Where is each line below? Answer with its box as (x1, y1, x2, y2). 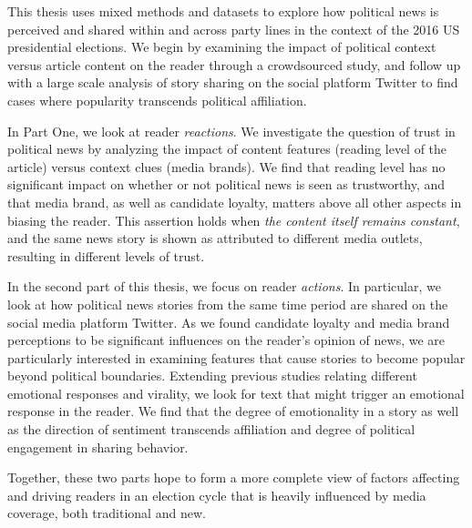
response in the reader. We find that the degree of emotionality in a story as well (7, 401, 459, 421)
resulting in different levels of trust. (7, 246, 205, 265)
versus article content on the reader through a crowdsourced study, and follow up (7, 55, 461, 74)
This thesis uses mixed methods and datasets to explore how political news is (7, 2, 439, 20)
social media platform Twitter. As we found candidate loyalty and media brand (7, 312, 450, 331)
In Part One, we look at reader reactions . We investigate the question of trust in (7, 121, 456, 140)
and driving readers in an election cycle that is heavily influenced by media (7, 485, 426, 504)
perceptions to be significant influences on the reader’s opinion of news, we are (7, 330, 446, 350)
